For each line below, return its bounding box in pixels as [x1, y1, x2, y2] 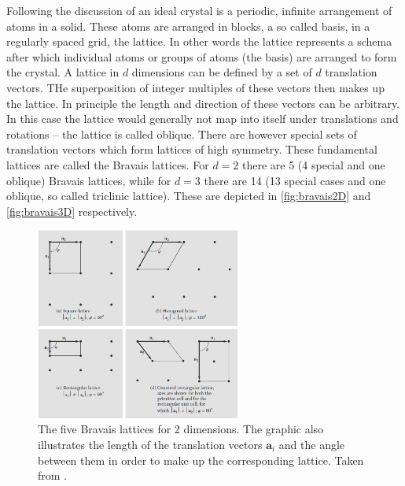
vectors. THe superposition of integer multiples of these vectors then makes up [6, 79, 385, 95]
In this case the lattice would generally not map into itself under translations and [6, 110, 399, 127]
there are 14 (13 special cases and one [204, 172, 386, 188]
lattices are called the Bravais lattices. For [6, 156, 209, 173]
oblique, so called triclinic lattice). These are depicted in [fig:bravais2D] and [6, 187, 371, 204]
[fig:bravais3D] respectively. [6, 202, 138, 219]
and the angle [278, 436, 345, 453]
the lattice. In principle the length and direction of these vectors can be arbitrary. [6, 95, 400, 111]
